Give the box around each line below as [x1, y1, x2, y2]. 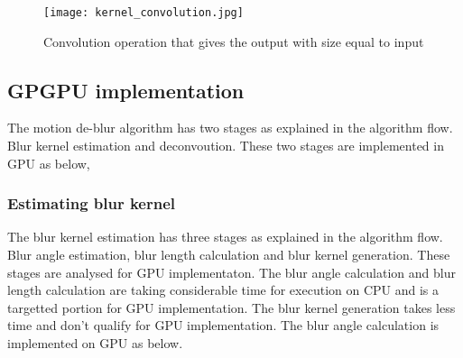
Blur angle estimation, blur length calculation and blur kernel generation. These [7, 245, 450, 264]
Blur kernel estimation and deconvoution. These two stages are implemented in [7, 136, 444, 155]
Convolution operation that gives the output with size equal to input [43, 32, 424, 50]
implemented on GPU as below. [7, 334, 183, 353]
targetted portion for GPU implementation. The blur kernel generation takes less [7, 298, 456, 317]
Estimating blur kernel [7, 192, 176, 215]
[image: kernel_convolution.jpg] [43, 6, 244, 19]
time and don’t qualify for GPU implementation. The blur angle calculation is [7, 316, 440, 335]
